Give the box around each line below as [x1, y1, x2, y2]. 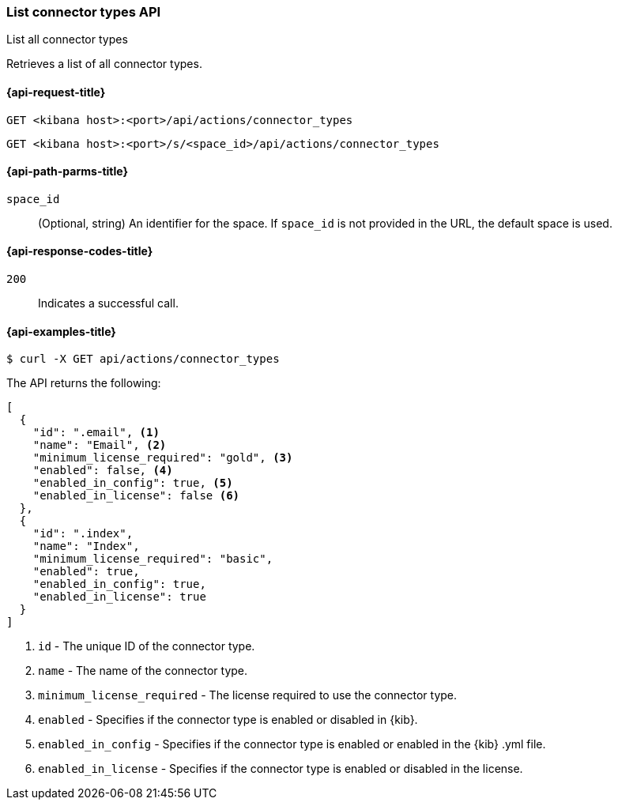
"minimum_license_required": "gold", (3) [32, 451, 293, 465]
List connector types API [6, 4, 161, 20]
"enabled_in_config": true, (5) [32, 476, 233, 490]
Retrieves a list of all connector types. [6, 57, 202, 71]
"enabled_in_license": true [32, 590, 206, 604]
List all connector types [6, 32, 128, 47]
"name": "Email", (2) [32, 439, 167, 452]
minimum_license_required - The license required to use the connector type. [38, 688, 458, 702]
